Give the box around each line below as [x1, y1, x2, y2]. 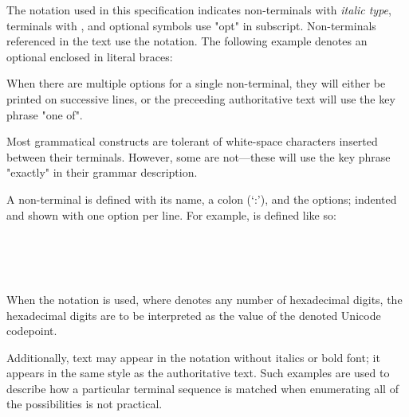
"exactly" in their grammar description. [6, 164, 198, 181]
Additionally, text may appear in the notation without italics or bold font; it [6, 349, 380, 365]
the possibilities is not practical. [6, 396, 163, 412]
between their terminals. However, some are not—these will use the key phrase [6, 148, 391, 165]
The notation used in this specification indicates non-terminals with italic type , [6, 2, 391, 18]
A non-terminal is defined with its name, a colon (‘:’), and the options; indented [6, 190, 397, 207]
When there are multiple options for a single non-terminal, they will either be [6, 75, 386, 92]
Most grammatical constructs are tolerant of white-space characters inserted [6, 133, 378, 150]
